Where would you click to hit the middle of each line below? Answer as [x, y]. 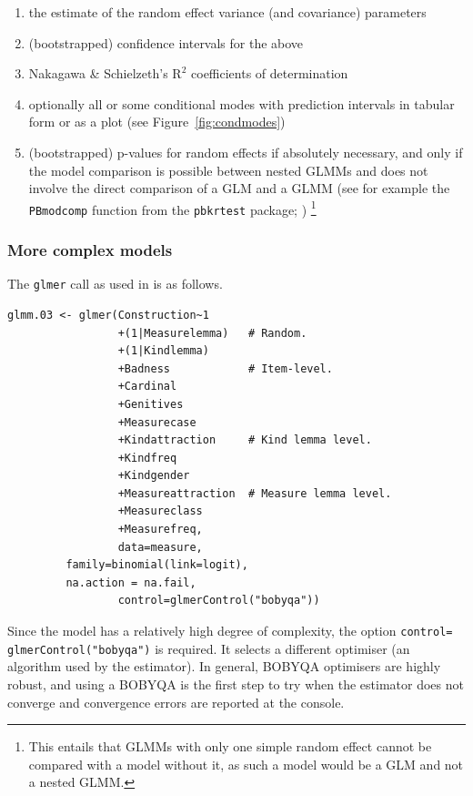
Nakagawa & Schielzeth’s [98, 73]
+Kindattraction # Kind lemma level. [245, 440]
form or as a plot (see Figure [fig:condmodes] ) [157, 122]
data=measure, [160, 547]
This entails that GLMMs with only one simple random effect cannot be [230, 746]
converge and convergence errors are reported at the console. [176, 702]
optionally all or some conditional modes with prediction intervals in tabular [242, 103]
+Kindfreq [147, 458]
